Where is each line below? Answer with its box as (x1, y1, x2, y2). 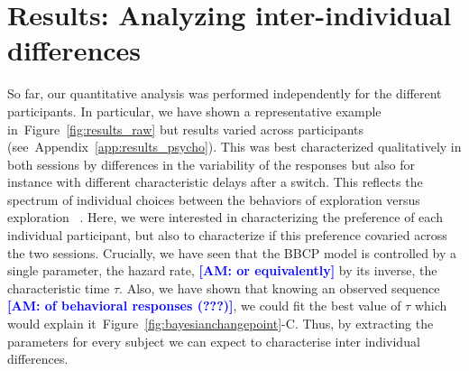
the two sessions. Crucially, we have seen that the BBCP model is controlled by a (7, 243, 457, 262)
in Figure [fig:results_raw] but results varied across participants (7, 119, 363, 138)
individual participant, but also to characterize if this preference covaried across (7, 226, 447, 245)
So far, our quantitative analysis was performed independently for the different (7, 84, 442, 103)
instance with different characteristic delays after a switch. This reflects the (7, 172, 423, 191)
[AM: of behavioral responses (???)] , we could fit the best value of (7, 296, 401, 315)
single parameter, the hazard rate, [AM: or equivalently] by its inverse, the (7, 261, 437, 280)
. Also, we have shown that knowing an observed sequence (119, 278, 440, 297)
